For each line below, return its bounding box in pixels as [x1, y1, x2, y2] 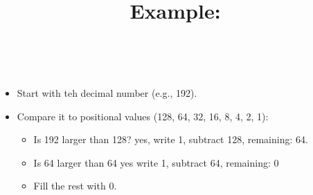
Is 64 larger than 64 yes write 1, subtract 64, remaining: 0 [33, 155, 279, 169]
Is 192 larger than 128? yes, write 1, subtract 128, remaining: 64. [33, 132, 308, 147]
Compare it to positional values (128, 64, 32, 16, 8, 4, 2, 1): [17, 109, 269, 123]
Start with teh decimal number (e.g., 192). [17, 85, 197, 100]
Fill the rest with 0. [33, 178, 117, 193]
